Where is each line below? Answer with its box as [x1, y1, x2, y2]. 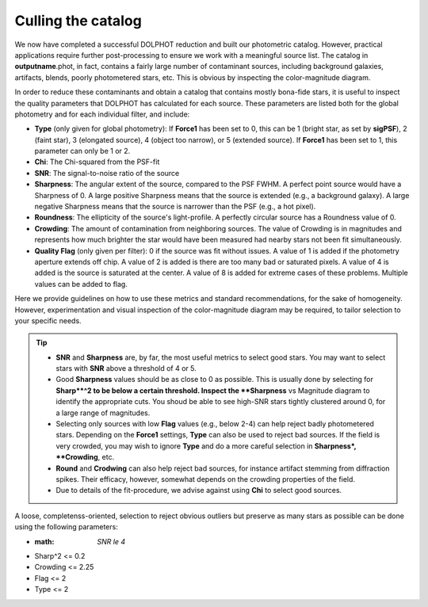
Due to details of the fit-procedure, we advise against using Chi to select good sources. [55, 486, 342, 495]
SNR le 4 [97, 536, 126, 546]
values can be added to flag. [34, 279, 128, 288]
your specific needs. [14, 315, 82, 325]
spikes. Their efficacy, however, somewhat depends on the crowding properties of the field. [55, 475, 356, 483]
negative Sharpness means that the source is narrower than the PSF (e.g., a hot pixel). [34, 202, 316, 212]
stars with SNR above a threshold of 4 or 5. [55, 364, 197, 373]
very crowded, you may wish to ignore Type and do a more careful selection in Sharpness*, [55, 441, 357, 451]
